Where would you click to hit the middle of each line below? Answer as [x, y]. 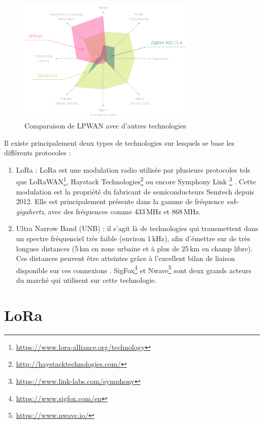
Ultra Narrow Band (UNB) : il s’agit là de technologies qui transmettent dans [137, 228]
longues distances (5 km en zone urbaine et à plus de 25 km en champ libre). [134, 248]
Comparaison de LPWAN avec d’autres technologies [105, 125]
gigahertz [30, 211]
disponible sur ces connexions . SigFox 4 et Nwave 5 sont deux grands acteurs [134, 269]
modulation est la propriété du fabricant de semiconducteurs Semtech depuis [135, 191]
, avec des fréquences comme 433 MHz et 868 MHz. [122, 211]
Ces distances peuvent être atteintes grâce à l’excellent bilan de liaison [125, 258]
